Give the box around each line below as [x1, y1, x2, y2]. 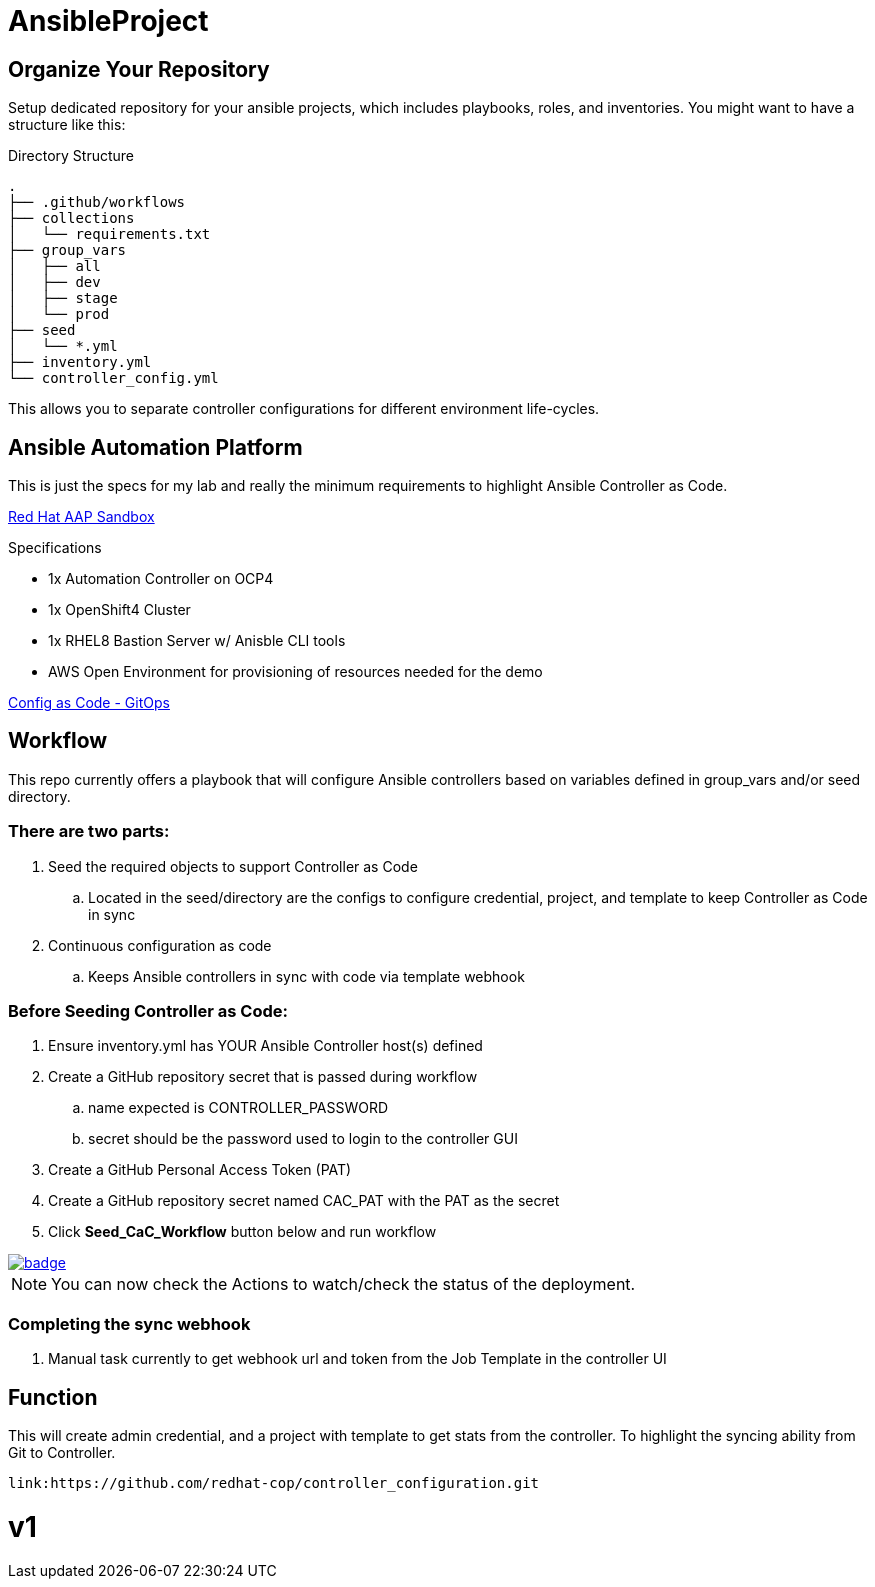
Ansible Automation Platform [8, 434, 303, 460]
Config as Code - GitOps [8, 694, 170, 712]
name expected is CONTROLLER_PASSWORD [88, 1099, 389, 1117]
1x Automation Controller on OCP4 [48, 570, 274, 588]
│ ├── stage [8, 290, 118, 307]
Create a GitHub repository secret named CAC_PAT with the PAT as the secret [48, 1192, 560, 1210]
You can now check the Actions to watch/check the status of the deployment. [51, 1274, 636, 1295]
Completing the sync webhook [8, 1313, 251, 1334]
